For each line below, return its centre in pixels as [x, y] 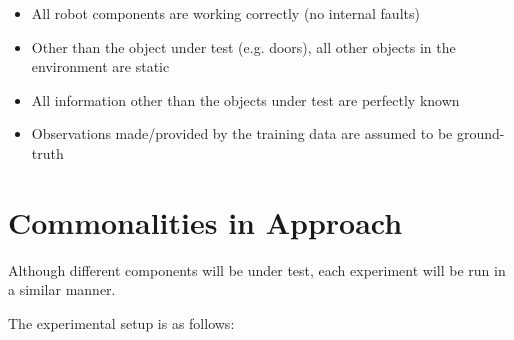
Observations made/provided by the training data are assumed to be [242, 133]
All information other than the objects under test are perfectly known [245, 99]
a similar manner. [62, 289]
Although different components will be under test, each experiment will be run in [257, 269]
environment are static [100, 66]
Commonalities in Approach [205, 221]
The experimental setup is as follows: [121, 322]
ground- [480, 133]
